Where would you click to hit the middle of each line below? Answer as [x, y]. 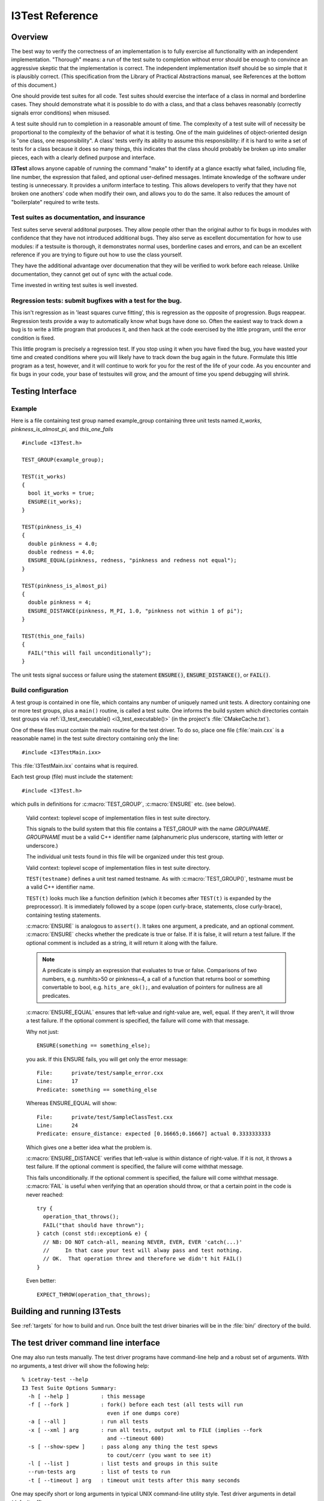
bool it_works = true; [61, 493]
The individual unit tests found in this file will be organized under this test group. [125, 857]
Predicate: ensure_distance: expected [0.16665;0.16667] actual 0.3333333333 [154, 1134]
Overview [30, 37]
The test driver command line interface [85, 1343]
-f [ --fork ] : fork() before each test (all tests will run [136, 1405]
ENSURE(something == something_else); [94, 1046]
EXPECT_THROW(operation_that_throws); [94, 1294]
